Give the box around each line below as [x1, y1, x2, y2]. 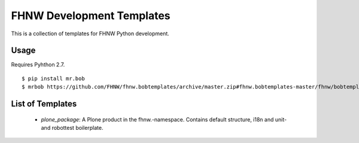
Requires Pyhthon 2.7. [11, 61, 65, 68]
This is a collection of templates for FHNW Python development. [11, 30, 170, 37]
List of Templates [11, 99, 77, 109]
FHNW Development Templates [11, 9, 171, 22]
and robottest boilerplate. [41, 124, 104, 132]
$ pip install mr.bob [22, 75, 85, 82]
